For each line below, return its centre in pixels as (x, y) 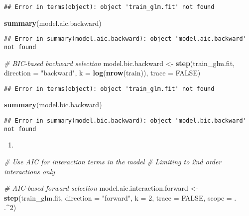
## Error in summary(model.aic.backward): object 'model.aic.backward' (125, 39)
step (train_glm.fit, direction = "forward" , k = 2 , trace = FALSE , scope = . (120, 197)
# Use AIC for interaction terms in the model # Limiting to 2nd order (113, 161)
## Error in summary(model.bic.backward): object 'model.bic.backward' (125, 121)
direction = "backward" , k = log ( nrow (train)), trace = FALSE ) (102, 73)
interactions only (30, 171)
